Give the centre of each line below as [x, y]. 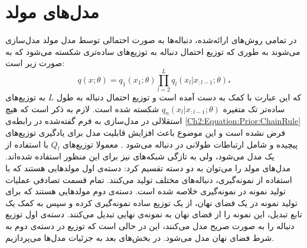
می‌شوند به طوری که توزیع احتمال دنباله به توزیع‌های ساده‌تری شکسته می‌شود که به [153, 51]
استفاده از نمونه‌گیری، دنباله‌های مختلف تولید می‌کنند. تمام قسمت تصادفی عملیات [149, 179]
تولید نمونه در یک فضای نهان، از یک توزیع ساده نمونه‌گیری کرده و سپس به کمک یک [151, 202]
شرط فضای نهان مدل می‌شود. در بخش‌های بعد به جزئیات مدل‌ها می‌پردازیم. [140, 237]
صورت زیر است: [35, 63]
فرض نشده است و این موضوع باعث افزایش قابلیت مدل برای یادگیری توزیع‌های [146, 133]
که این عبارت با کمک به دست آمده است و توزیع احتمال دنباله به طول [179, 97]
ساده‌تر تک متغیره [254, 108]
